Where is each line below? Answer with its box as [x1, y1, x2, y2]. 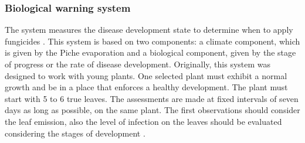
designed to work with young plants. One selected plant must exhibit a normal [5, 69, 287, 81]
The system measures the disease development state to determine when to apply [5, 23, 293, 36]
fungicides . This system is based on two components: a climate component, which [5, 35, 300, 47]
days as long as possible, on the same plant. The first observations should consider [5, 104, 300, 116]
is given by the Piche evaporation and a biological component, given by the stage [5, 46, 296, 59]
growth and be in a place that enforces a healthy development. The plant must [5, 81, 288, 93]
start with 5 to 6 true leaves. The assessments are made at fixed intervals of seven [5, 92, 299, 104]
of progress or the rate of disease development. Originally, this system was [5, 58, 271, 70]
